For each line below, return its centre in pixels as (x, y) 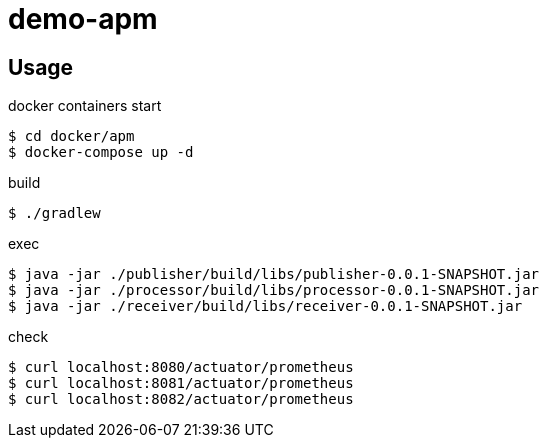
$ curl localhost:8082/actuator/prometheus (181, 399)
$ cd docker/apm (71, 136)
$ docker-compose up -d (101, 152)
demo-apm (83, 19)
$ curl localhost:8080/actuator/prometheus (181, 367)
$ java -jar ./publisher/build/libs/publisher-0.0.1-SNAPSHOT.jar (274, 274)
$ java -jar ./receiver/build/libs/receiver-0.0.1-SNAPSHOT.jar (265, 306)
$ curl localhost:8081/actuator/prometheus (181, 383)
